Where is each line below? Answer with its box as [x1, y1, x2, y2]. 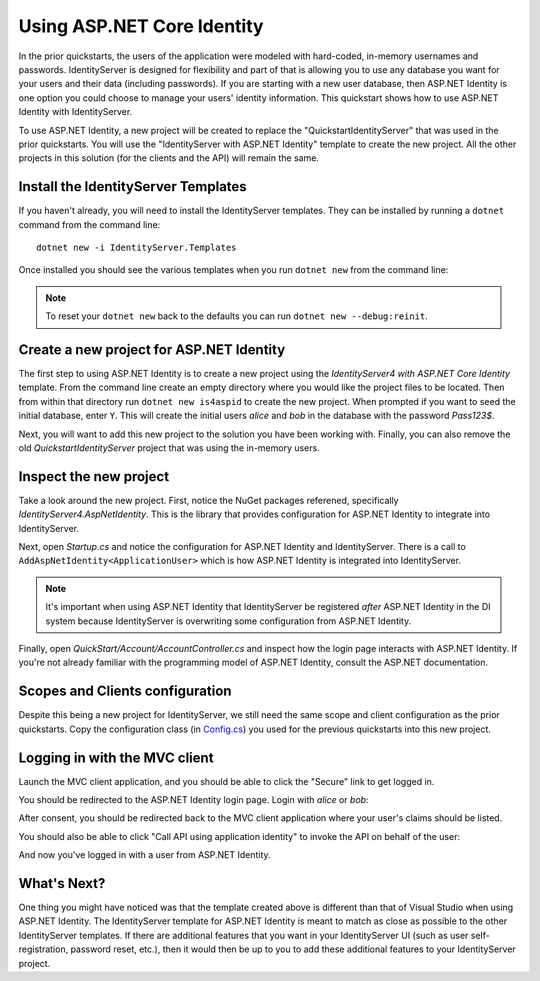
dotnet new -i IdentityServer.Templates [36, 241, 237, 253]
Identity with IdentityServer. [18, 106, 133, 118]
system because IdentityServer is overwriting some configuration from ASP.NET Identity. [45, 615, 412, 627]
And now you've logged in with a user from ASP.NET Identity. [18, 849, 271, 861]
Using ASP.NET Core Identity [18, 15, 264, 37]
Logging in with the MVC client [18, 749, 214, 766]
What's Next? [18, 875, 106, 892]
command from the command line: [18, 218, 161, 230]
